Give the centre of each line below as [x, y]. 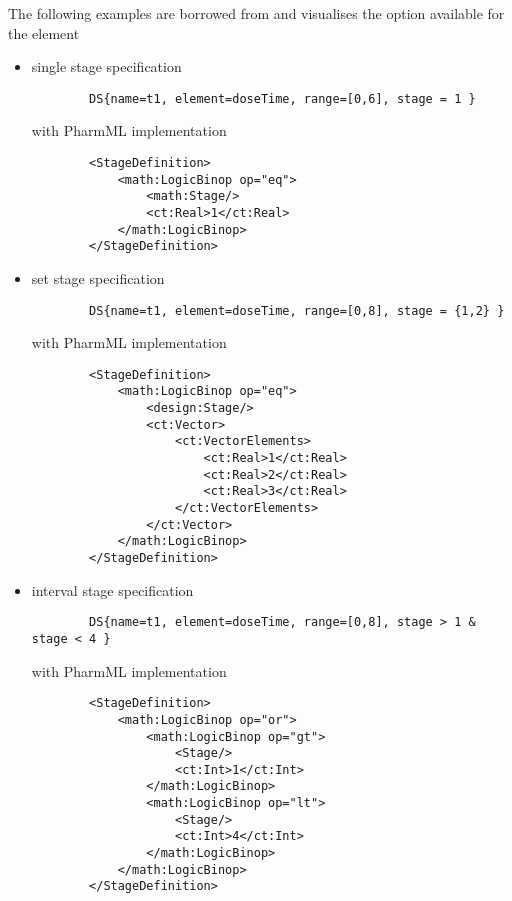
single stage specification [106, 66]
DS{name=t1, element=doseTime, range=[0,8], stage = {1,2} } [297, 310]
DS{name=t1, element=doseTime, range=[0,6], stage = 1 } [282, 98]
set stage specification [98, 277]
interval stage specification [112, 589]
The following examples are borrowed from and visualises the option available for [256, 13]
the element [44, 32]
